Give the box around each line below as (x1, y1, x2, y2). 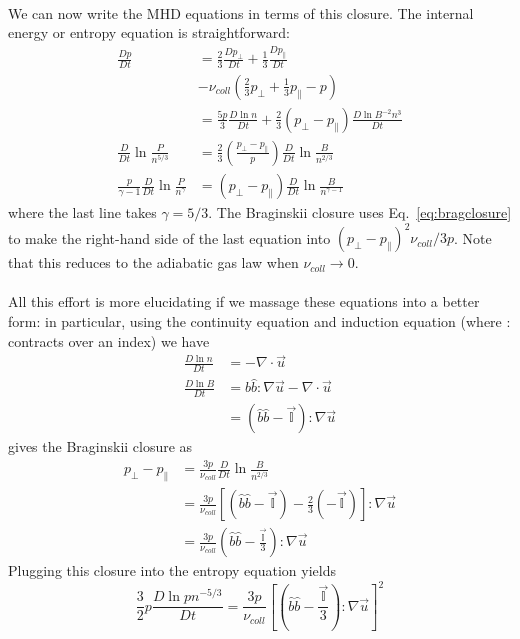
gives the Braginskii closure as (8, 436, 193, 457)
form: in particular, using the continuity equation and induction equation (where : (8, 310, 511, 331)
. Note (453, 227, 492, 248)
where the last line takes (8, 202, 157, 223)
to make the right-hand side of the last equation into (8, 227, 331, 248)
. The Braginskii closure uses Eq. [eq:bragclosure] (208, 202, 512, 223)
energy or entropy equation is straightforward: (8, 22, 290, 43)
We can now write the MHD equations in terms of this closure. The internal (8, 2, 474, 23)
